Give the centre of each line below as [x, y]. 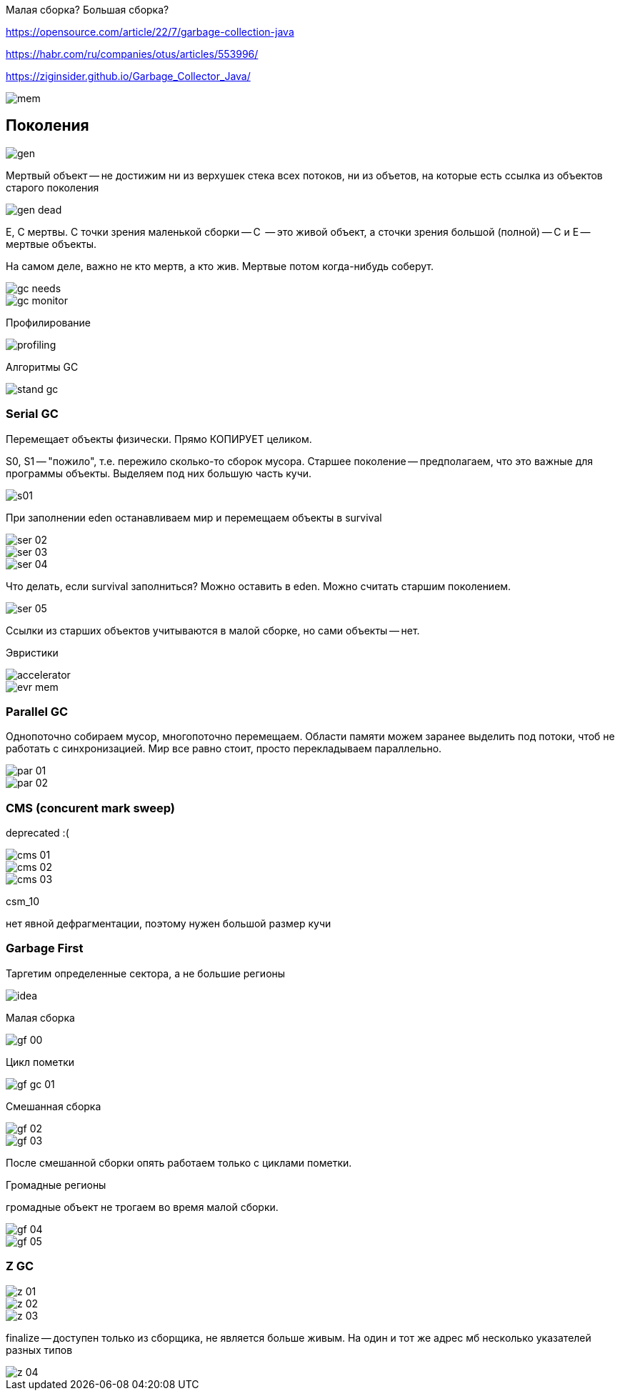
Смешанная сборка [54, 1106]
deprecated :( [37, 833]
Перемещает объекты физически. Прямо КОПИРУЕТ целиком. [159, 439]
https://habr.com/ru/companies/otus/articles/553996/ [132, 54]
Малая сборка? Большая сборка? [87, 10]
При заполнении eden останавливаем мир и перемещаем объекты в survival [194, 517]
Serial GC [32, 414]
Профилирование [49, 322]
